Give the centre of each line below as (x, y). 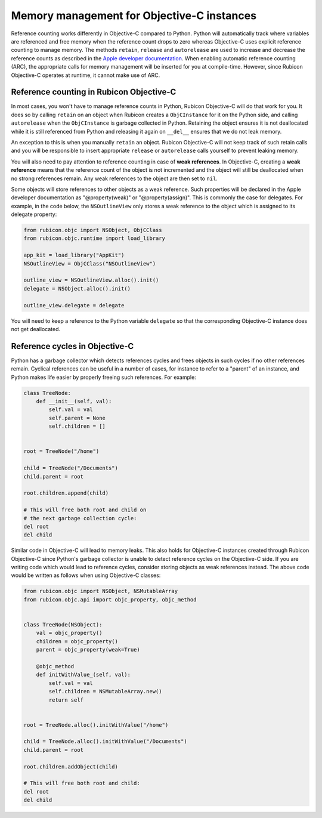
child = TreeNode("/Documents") (71, 468)
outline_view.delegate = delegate (74, 305)
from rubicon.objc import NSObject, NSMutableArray (101, 591)
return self (66, 700)
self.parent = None (77, 418)
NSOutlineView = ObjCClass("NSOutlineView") (90, 263)
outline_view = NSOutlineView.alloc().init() (91, 280)
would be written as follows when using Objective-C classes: (86, 575)
